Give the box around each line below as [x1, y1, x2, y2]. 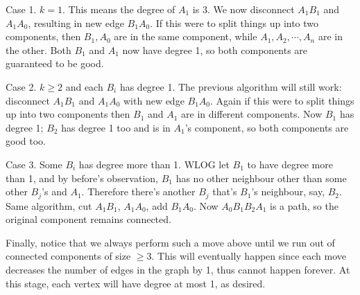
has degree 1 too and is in [61, 120, 171, 134]
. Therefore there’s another [81, 184, 196, 199]
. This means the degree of [62, 2, 175, 16]
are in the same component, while [114, 29, 257, 44]
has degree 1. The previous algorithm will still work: [119, 79, 342, 93]
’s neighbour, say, [251, 184, 325, 199]
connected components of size [6, 249, 131, 263]
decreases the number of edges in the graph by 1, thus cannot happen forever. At [6, 262, 350, 276]
